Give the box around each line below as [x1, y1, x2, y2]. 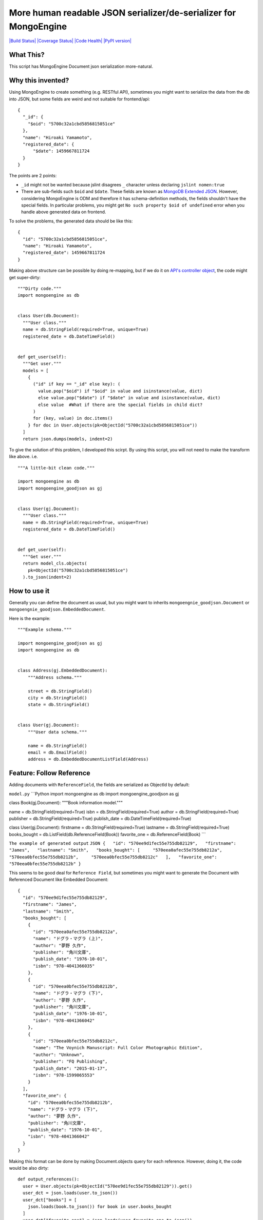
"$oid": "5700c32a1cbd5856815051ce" [27, 121, 115, 126]
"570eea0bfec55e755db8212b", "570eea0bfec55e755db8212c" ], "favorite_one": [9, 854, 217, 860]
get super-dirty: [9, 274, 41, 280]
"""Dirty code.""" [18, 285, 62, 291]
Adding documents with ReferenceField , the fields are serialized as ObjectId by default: [9, 782, 190, 788]
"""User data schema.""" [27, 729, 87, 734]
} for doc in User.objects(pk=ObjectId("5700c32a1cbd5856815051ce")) [27, 422, 198, 428]
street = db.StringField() [27, 688, 93, 694]
